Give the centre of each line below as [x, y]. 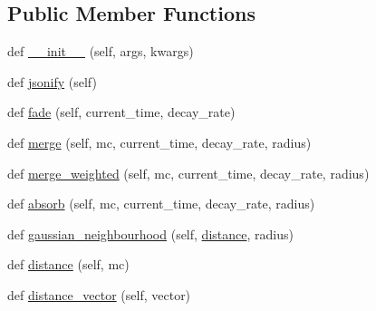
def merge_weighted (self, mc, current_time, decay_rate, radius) [188, 173]
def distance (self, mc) [68, 264]
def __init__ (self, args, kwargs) [101, 51]
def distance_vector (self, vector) [99, 294]
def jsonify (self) [52, 81]
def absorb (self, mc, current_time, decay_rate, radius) [161, 204]
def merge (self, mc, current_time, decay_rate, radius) [159, 142]
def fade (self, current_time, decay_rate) [121, 112]
